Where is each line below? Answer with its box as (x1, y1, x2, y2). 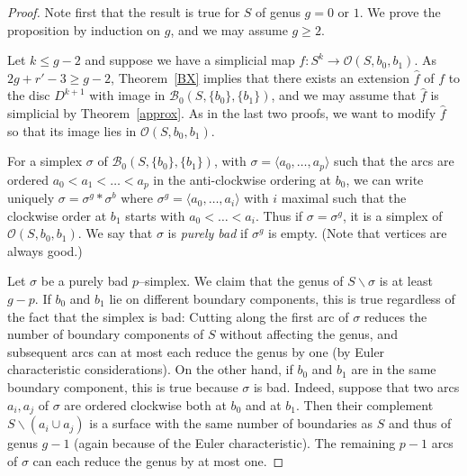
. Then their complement (296, 395, 434, 414)
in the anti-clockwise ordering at (153, 169, 332, 188)
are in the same (351, 360, 436, 379)
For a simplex (7, 151, 83, 170)
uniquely (7, 188, 55, 207)
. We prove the (359, 3, 441, 21)
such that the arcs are (334, 151, 454, 170)
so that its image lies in (7, 121, 137, 140)
